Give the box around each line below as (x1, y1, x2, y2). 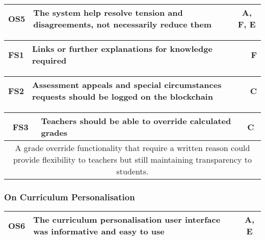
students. (116, 165, 149, 177)
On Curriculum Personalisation (4, 190, 135, 203)
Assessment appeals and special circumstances (32, 79, 222, 91)
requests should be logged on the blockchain (32, 91, 213, 102)
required (32, 54, 67, 66)
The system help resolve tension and (33, 7, 183, 18)
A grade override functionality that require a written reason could (15, 142, 250, 154)
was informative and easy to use (33, 225, 165, 237)
